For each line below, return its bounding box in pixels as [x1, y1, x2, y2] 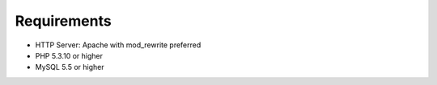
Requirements [15, 12, 112, 30]
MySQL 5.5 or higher [35, 63, 104, 72]
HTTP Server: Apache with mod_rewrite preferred [35, 40, 202, 50]
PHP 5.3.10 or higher [35, 51, 103, 60]
